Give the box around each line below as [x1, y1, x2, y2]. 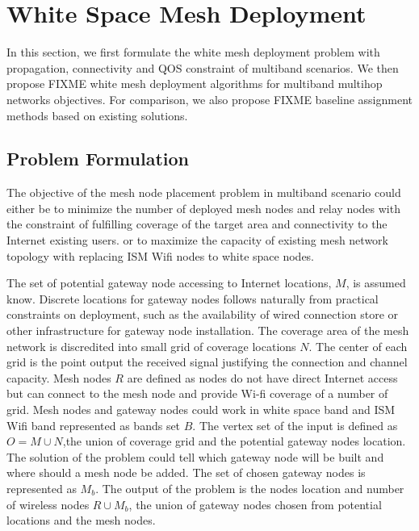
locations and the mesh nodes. [6, 512, 156, 529]
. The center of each [308, 337, 408, 354]
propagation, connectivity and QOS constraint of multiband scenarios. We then [6, 59, 399, 76]
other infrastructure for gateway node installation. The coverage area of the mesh [6, 322, 409, 339]
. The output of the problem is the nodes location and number [95, 479, 404, 496]
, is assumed [346, 274, 406, 291]
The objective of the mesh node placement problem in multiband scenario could [6, 184, 401, 201]
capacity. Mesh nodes [6, 369, 111, 386]
